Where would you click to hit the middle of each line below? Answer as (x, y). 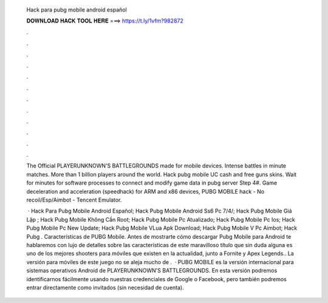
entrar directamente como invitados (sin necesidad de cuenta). (105, 287)
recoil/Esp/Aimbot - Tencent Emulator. (74, 200)
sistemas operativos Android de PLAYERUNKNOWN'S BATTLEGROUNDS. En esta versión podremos (152, 271)
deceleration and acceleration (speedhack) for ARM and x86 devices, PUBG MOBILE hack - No (145, 191)
